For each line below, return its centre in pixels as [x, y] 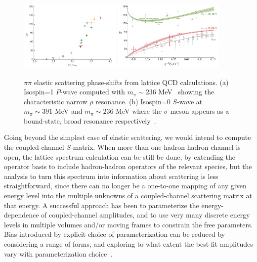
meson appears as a [200, 111]
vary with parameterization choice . [58, 253]
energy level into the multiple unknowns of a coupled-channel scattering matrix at [128, 196]
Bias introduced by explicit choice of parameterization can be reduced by [115, 234]
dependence [21, 215]
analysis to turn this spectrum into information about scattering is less [111, 176]
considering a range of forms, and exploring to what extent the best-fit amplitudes [128, 244]
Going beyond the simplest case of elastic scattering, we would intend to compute [128, 137]
